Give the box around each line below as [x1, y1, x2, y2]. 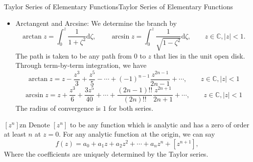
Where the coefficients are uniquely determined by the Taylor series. [4, 148, 208, 159]
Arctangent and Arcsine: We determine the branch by [15, 18, 177, 28]
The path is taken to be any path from [15, 50, 132, 61]
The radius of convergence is [15, 103, 101, 113]
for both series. [108, 103, 154, 113]
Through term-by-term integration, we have [15, 60, 147, 70]
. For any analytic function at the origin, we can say [59, 129, 215, 139]
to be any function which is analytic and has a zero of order [70, 119, 250, 129]
